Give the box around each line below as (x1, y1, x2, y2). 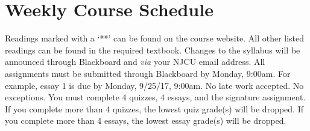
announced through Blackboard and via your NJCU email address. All (5, 55, 265, 68)
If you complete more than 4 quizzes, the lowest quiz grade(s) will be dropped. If (5, 102, 303, 115)
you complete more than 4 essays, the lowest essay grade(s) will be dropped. (5, 114, 286, 127)
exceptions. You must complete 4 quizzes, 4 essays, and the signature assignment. (5, 91, 306, 103)
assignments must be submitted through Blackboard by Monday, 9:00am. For (5, 67, 291, 79)
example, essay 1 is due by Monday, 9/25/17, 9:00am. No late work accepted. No (5, 79, 304, 91)
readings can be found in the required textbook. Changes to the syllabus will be (5, 43, 300, 56)
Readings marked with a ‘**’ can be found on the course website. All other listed (5, 32, 305, 44)
